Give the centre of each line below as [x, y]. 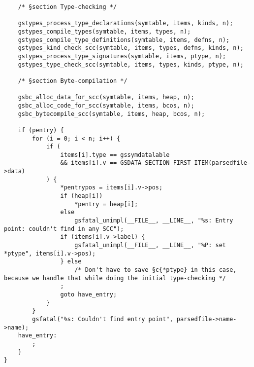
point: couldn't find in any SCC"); [64, 229]
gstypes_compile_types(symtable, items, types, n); [104, 31]
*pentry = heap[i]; [106, 204]
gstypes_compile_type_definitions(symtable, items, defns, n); [124, 40]
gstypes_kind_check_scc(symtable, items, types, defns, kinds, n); [131, 48]
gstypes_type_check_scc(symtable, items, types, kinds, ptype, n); [131, 64]
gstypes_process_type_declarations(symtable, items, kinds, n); [126, 23]
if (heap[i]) [81, 196]
